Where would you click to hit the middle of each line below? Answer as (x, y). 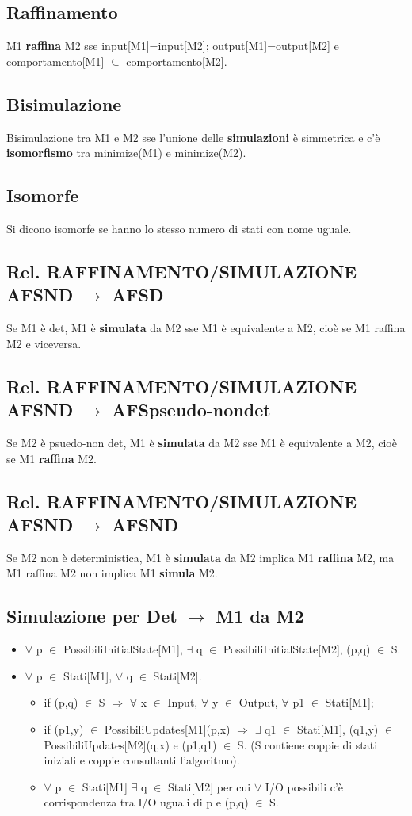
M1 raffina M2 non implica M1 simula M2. (112, 573)
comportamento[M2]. (177, 61)
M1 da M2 (260, 616)
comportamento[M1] (55, 61)
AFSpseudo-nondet (191, 410)
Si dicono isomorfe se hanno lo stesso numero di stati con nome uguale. (179, 228)
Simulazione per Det (92, 616)
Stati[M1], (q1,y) (338, 728)
